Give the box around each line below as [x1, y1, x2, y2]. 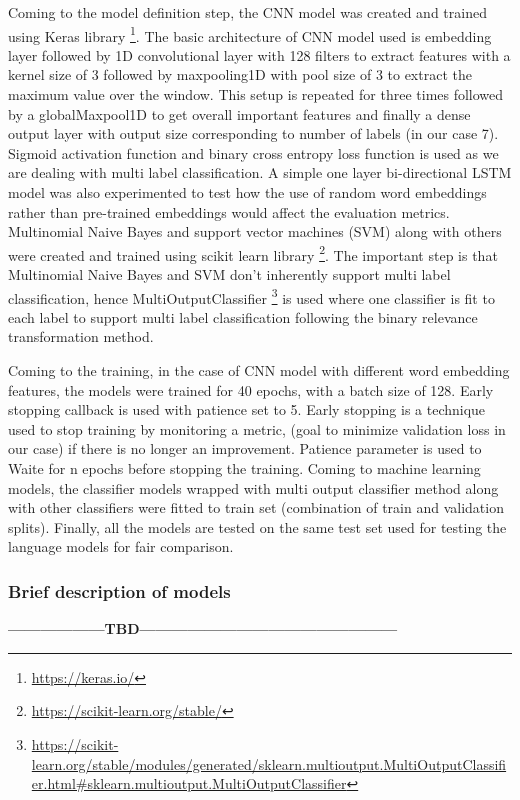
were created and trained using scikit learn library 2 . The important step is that [8, 241, 498, 265]
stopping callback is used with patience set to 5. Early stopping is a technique [8, 399, 486, 420]
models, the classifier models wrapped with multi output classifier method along [8, 477, 499, 498]
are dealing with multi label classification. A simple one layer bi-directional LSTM [8, 162, 512, 183]
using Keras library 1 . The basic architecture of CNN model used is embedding [8, 22, 492, 46]
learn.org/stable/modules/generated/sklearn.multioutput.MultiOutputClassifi [31, 753, 507, 774]
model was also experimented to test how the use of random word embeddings [8, 182, 487, 202]
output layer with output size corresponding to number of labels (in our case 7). [8, 123, 499, 144]
